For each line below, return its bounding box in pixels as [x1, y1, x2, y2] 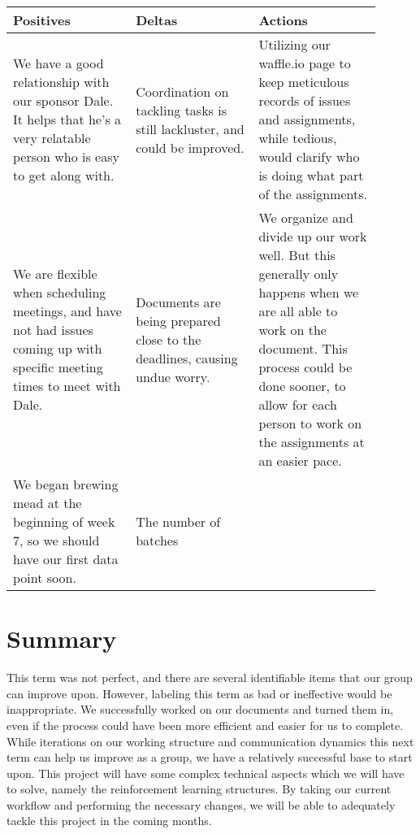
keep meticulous [258, 72, 349, 91]
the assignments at [258, 432, 365, 451]
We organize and [258, 208, 353, 227]
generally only [258, 264, 339, 283]
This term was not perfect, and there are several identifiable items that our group [6, 669, 413, 686]
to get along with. [13, 166, 115, 185]
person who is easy [13, 147, 119, 166]
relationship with [13, 72, 110, 91]
